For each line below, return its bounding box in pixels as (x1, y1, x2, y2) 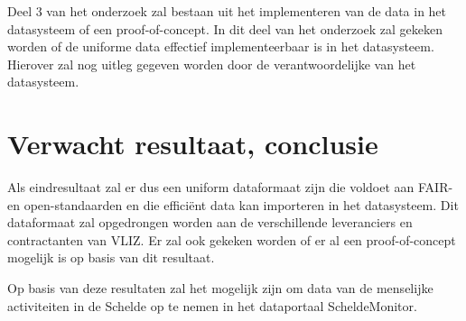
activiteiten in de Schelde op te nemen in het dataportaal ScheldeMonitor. (7, 296, 417, 315)
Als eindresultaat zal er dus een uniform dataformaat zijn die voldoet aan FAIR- (7, 178, 453, 197)
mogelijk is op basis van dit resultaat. (7, 248, 215, 267)
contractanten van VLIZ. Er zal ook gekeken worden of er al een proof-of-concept (7, 230, 456, 249)
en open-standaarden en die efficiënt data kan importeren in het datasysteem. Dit (7, 195, 459, 214)
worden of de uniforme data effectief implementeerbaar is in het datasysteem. (7, 37, 434, 56)
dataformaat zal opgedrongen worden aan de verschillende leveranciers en (7, 213, 413, 232)
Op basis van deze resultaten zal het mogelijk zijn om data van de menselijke (7, 279, 433, 298)
